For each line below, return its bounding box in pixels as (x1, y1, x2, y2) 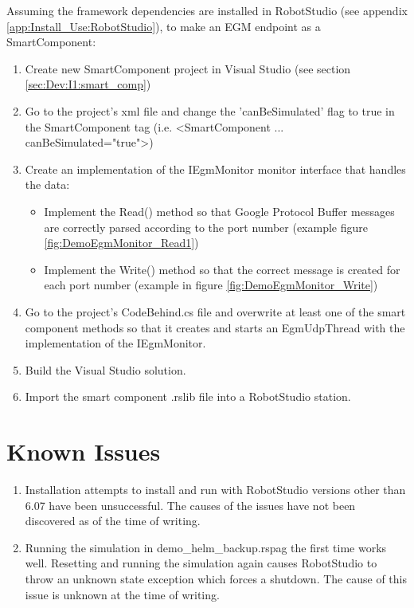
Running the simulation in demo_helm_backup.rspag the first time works (25, 539, 387, 555)
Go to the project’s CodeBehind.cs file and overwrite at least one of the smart (25, 303, 406, 320)
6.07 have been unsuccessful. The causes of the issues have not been (25, 496, 356, 513)
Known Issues (6, 435, 161, 468)
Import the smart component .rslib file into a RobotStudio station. (25, 388, 351, 405)
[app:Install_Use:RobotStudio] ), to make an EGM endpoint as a (6, 18, 321, 34)
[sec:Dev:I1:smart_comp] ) (25, 76, 151, 92)
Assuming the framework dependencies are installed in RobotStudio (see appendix (6, 2, 408, 18)
